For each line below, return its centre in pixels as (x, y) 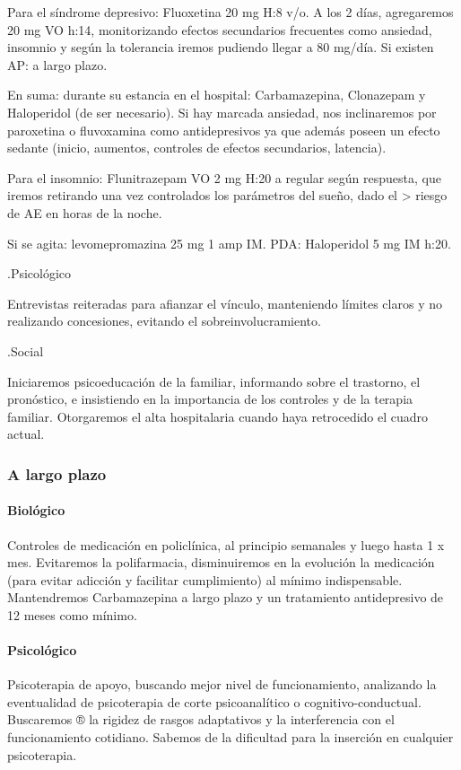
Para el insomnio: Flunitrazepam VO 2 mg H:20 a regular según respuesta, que (224, 177)
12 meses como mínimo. (72, 614)
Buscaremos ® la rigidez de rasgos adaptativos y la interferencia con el (201, 719)
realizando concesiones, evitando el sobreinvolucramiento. (164, 321)
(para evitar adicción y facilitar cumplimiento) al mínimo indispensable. (205, 579)
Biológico (36, 510)
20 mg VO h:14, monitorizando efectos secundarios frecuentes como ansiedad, (220, 29)
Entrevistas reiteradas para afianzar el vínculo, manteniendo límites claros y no (225, 303)
